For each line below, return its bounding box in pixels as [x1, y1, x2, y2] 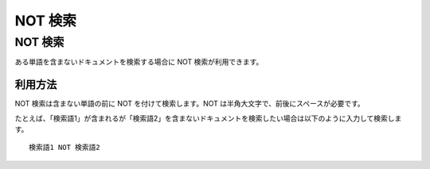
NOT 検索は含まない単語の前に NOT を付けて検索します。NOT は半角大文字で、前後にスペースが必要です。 [14, 99, 365, 109]
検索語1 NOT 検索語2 [29, 143, 101, 152]
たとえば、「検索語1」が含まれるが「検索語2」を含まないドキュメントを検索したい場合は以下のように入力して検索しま [14, 113, 402, 123]
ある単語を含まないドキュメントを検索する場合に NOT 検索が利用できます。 [14, 57, 264, 67]
